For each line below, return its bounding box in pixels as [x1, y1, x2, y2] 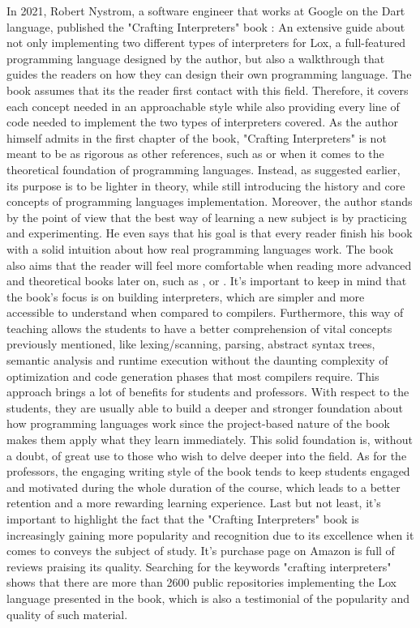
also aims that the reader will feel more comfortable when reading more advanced [6, 256, 412, 273]
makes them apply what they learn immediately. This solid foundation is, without [6, 431, 413, 448]
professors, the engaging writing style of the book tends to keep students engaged [6, 463, 410, 480]
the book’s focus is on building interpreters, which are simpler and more [6, 288, 365, 305]
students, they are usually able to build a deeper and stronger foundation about [6, 399, 403, 416]
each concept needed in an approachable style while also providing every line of [6, 97, 400, 114]
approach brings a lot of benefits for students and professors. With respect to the [6, 383, 409, 400]
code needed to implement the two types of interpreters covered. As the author [6, 113, 398, 130]
